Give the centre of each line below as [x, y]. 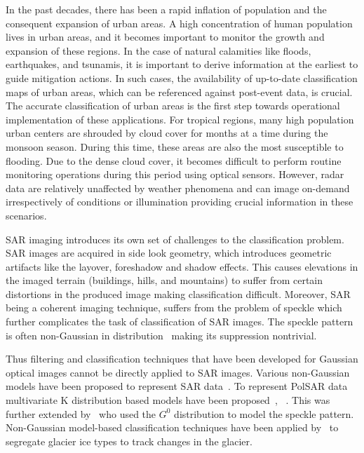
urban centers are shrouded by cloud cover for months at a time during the [167, 133]
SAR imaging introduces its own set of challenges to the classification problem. [175, 239]
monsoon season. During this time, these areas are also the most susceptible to [175, 146]
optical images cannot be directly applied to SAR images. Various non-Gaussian [178, 372]
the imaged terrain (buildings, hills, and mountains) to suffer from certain [164, 280]
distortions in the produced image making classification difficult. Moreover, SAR [178, 293]
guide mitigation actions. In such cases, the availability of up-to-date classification [182, 77]
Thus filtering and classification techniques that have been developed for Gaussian [182, 359]
